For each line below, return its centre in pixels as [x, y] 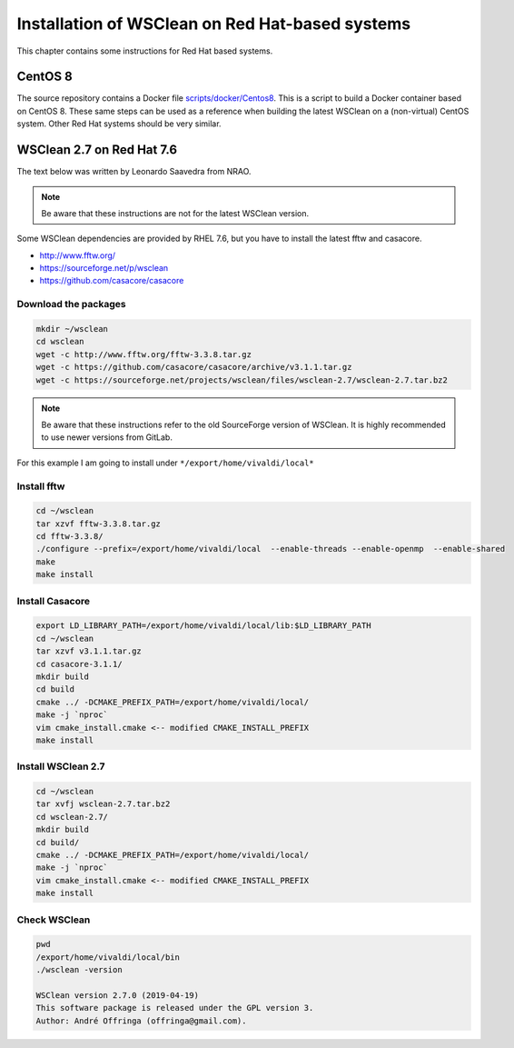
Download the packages [71, 304]
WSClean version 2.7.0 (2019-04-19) [118, 995]
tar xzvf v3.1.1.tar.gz [89, 651]
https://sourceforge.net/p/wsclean [104, 268]
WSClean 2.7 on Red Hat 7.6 [97, 150]
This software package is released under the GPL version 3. [175, 1008]
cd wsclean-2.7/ [72, 817]
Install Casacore [54, 601]
